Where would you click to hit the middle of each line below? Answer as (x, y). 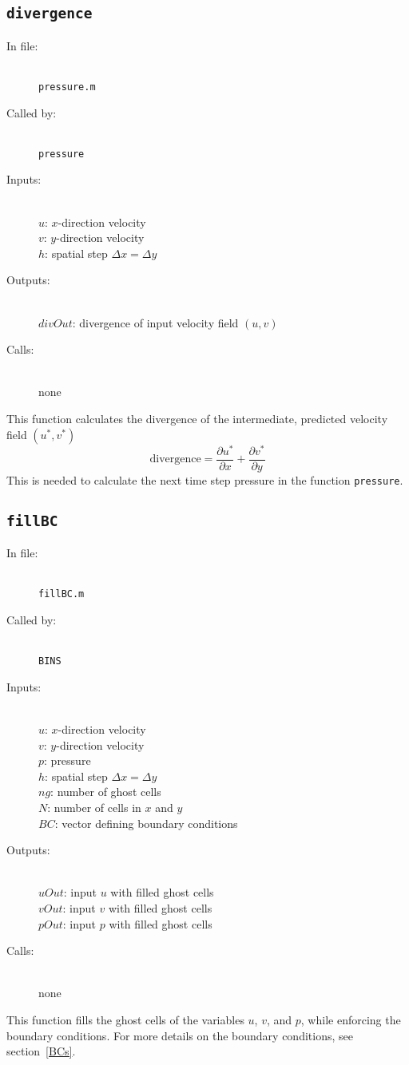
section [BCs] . (41, 1051)
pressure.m (67, 87)
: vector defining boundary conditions (146, 823)
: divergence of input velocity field (155, 322)
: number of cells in (94, 808)
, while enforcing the (351, 1019)
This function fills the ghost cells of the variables (125, 1019)
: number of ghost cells (106, 792)
